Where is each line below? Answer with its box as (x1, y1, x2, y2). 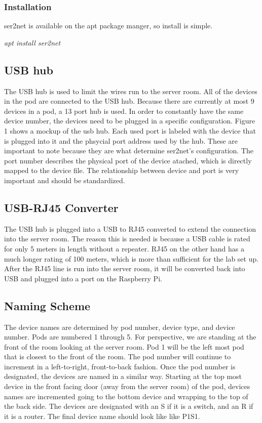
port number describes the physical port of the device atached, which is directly (4, 155, 252, 165)
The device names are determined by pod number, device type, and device (4, 321, 235, 332)
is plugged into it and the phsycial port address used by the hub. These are (4, 135, 238, 146)
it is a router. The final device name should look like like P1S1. (4, 410, 200, 421)
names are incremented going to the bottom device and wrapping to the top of (4, 391, 248, 401)
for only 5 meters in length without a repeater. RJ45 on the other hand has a (4, 243, 245, 253)
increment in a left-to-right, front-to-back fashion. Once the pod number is (4, 361, 236, 371)
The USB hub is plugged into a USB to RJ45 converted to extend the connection (4, 223, 256, 234)
